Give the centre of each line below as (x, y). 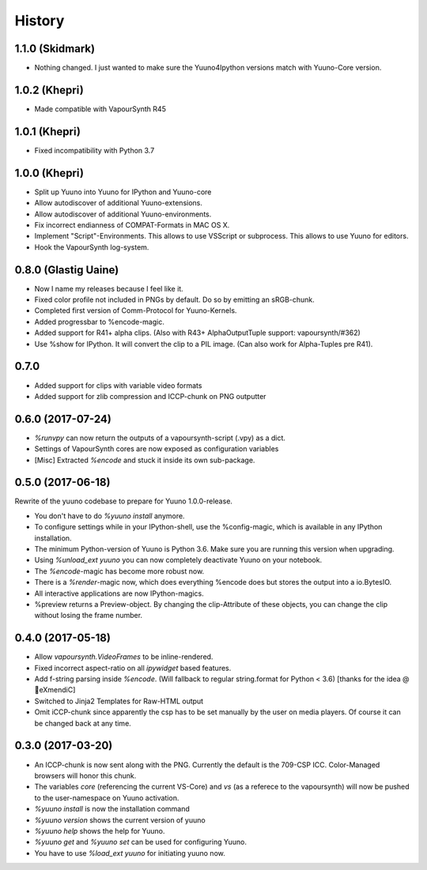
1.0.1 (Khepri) (48, 132)
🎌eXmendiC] (55, 690)
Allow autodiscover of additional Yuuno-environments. (123, 214)
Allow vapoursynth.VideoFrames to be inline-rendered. (124, 657)
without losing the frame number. (88, 616)
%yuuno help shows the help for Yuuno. (100, 830)
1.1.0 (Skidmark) (55, 49)
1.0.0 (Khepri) (49, 173)
